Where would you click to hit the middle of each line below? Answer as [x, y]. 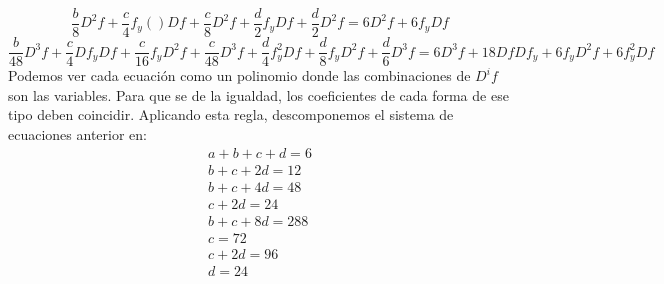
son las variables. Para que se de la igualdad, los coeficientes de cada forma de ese [258, 94]
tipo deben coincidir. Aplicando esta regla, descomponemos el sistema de [231, 114]
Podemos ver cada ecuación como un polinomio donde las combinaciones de [239, 75]
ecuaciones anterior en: [77, 133]
